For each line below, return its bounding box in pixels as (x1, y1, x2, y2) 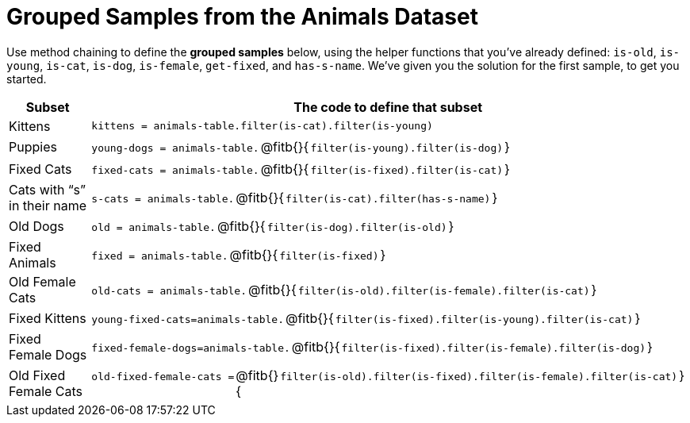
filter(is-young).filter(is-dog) (310, 141, 504, 154)
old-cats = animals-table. (91, 284, 247, 297)
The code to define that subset (293, 98, 483, 115)
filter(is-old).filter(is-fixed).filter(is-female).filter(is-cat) (280, 370, 678, 383)
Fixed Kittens (9, 310, 86, 326)
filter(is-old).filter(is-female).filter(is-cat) (297, 284, 590, 297)
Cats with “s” (9, 181, 86, 198)
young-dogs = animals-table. (91, 141, 259, 154)
